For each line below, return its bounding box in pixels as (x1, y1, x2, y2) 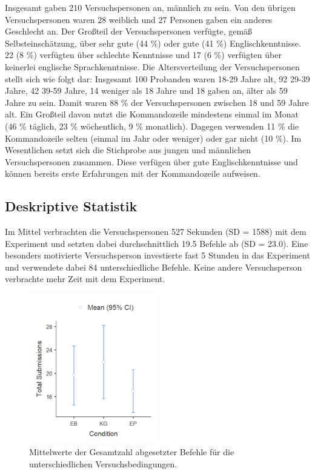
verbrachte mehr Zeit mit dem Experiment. (5, 272, 165, 285)
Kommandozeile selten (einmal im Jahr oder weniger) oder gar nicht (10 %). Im (5, 131, 302, 144)
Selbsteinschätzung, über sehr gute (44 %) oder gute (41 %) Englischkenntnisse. (5, 36, 301, 49)
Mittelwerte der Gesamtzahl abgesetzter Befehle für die (29, 446, 234, 458)
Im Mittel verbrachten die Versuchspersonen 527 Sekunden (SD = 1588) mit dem (5, 225, 307, 238)
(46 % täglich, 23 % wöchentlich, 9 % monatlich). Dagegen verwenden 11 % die (5, 119, 299, 132)
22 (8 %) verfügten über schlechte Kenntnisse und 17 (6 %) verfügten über (5, 48, 282, 61)
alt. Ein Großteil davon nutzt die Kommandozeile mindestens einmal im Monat (5, 108, 299, 120)
